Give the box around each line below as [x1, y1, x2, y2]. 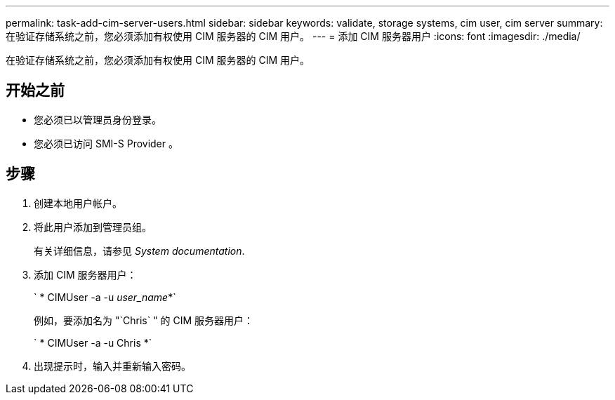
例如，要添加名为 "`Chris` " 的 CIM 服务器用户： [34, 314, 254, 326]
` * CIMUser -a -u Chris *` [34, 336, 152, 349]
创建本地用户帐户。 [34, 196, 122, 209]
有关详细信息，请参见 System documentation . [34, 244, 245, 257]
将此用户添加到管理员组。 [34, 220, 152, 233]
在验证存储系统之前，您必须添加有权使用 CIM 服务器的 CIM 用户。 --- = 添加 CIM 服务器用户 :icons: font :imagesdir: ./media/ [6, 30, 581, 42]
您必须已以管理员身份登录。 [34, 113, 161, 126]
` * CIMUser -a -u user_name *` [34, 291, 176, 303]
